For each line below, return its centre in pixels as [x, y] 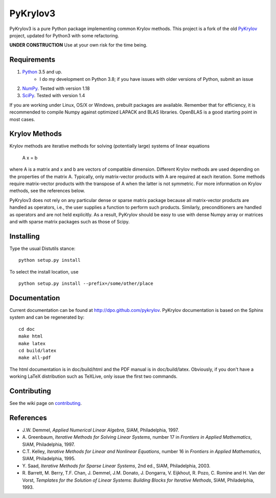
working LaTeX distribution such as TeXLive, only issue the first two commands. [94, 376]
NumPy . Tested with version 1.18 [56, 88]
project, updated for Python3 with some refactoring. [64, 35]
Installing [25, 236]
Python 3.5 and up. [42, 72]
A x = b [30, 157]
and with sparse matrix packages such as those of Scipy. [70, 222]
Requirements [32, 60]
